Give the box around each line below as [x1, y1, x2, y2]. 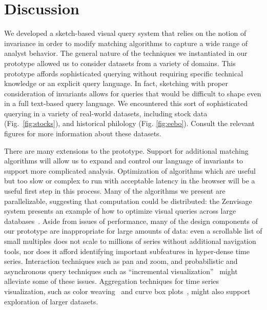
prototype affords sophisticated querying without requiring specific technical [4, 68, 243, 78]
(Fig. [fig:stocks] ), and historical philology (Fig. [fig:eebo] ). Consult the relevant [4, 118, 255, 129]
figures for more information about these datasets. [4, 128, 161, 139]
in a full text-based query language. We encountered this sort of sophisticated [4, 98, 248, 109]
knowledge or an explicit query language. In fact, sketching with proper [4, 78, 228, 89]
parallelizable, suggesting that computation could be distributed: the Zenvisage [4, 195, 252, 206]
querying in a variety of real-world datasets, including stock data [4, 108, 208, 118]
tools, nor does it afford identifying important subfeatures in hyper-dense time [4, 245, 250, 256]
